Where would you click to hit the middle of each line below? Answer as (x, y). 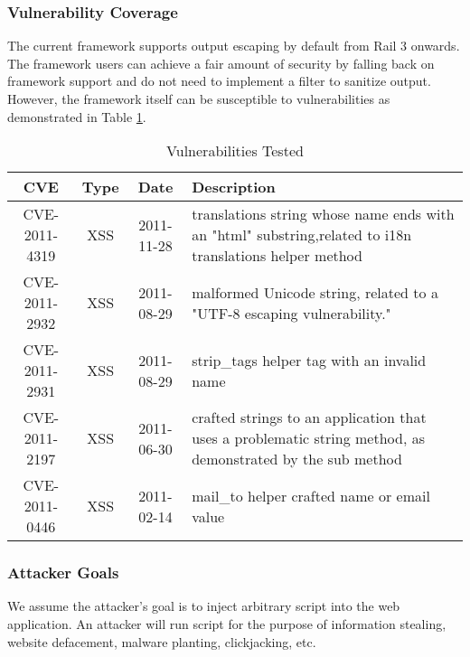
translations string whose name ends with (323, 214)
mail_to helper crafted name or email (311, 495)
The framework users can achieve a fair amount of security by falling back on (221, 63)
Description (234, 187)
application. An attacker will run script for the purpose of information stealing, (227, 624)
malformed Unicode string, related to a (315, 292)
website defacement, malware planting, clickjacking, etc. (162, 641)
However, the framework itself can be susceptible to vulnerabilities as (199, 99)
